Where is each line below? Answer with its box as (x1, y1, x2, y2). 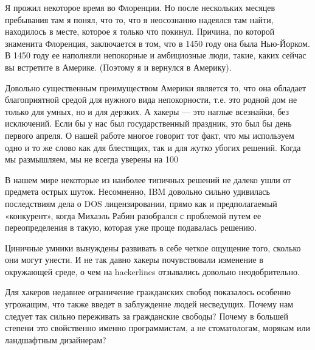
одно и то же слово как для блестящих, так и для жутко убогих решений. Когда (5, 141, 301, 153)
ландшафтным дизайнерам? (5, 333, 106, 346)
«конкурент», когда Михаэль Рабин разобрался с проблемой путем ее (5, 209, 261, 222)
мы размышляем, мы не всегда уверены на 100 (5, 153, 178, 166)
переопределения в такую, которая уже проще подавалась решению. (5, 221, 257, 234)
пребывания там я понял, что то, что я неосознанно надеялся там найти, (5, 13, 274, 26)
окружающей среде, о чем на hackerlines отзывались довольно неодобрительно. (5, 265, 300, 278)
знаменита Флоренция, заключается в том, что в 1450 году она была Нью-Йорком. (5, 37, 310, 49)
